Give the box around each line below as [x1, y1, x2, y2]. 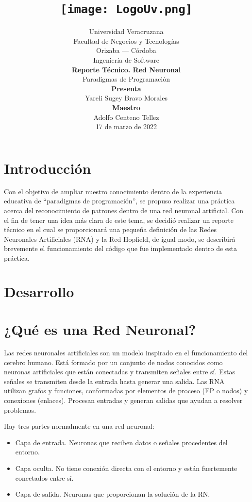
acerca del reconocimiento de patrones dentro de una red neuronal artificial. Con [4, 205, 244, 215]
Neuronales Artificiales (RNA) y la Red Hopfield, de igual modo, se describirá [4, 234, 235, 244]
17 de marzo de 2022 [95, 121, 157, 132]
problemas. [4, 404, 36, 415]
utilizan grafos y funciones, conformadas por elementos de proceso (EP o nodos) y [4, 385, 248, 396]
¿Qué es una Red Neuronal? [4, 319, 196, 339]
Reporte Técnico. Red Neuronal [71, 64, 181, 74]
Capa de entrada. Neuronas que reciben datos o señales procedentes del [15, 437, 228, 447]
